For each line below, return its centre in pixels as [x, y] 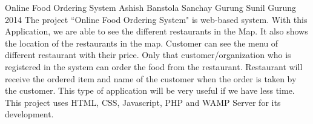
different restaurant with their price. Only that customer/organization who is [148, 55]
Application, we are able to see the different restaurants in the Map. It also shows [156, 31]
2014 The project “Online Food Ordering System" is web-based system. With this [156, 19]
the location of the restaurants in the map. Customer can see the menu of [142, 43]
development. [29, 114]
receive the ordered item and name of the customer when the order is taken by [151, 78]
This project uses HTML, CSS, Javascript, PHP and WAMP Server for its [143, 102]
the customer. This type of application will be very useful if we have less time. [150, 90]
